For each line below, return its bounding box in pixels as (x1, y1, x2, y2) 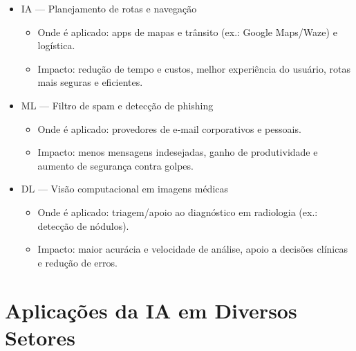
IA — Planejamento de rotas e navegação (21, 1, 197, 15)
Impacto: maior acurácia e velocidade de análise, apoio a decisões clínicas (37, 242, 348, 256)
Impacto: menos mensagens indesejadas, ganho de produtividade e (37, 145, 318, 159)
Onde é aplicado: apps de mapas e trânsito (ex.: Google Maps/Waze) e (37, 24, 337, 39)
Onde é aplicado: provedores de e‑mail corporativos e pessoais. (37, 121, 301, 136)
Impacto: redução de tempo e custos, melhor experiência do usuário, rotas (37, 61, 350, 75)
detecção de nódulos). (37, 218, 129, 233)
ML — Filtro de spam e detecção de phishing (21, 98, 214, 112)
